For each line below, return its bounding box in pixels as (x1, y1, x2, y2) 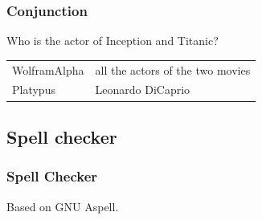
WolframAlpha (12, 61, 84, 78)
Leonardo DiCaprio (95, 81, 190, 98)
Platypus (12, 81, 55, 98)
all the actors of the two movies (95, 61, 251, 78)
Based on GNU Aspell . (6, 198, 119, 214)
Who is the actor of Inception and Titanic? (6, 32, 219, 49)
